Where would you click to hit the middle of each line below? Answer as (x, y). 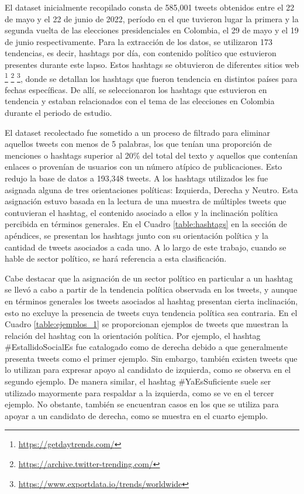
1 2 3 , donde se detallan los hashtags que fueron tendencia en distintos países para (151, 77)
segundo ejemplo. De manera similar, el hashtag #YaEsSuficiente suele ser (138, 381)
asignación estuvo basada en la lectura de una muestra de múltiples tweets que (146, 201)
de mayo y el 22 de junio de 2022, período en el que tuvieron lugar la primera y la (152, 18)
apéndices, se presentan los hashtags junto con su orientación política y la (137, 235)
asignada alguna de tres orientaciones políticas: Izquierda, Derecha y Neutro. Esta (151, 189)
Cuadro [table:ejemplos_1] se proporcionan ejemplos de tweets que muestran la (147, 324)
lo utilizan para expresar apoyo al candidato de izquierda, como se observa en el (148, 370)
